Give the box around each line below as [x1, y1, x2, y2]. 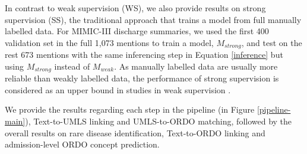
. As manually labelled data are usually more [114, 60, 278, 72]
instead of [54, 60, 90, 72]
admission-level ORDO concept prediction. [5, 138, 160, 150]
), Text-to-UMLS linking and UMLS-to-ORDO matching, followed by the [25, 115, 292, 127]
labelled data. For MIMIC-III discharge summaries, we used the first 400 [5, 25, 269, 37]
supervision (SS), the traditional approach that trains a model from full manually [5, 13, 302, 25]
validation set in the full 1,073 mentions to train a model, [5, 36, 214, 48]
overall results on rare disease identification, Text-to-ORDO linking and [5, 126, 265, 139]
